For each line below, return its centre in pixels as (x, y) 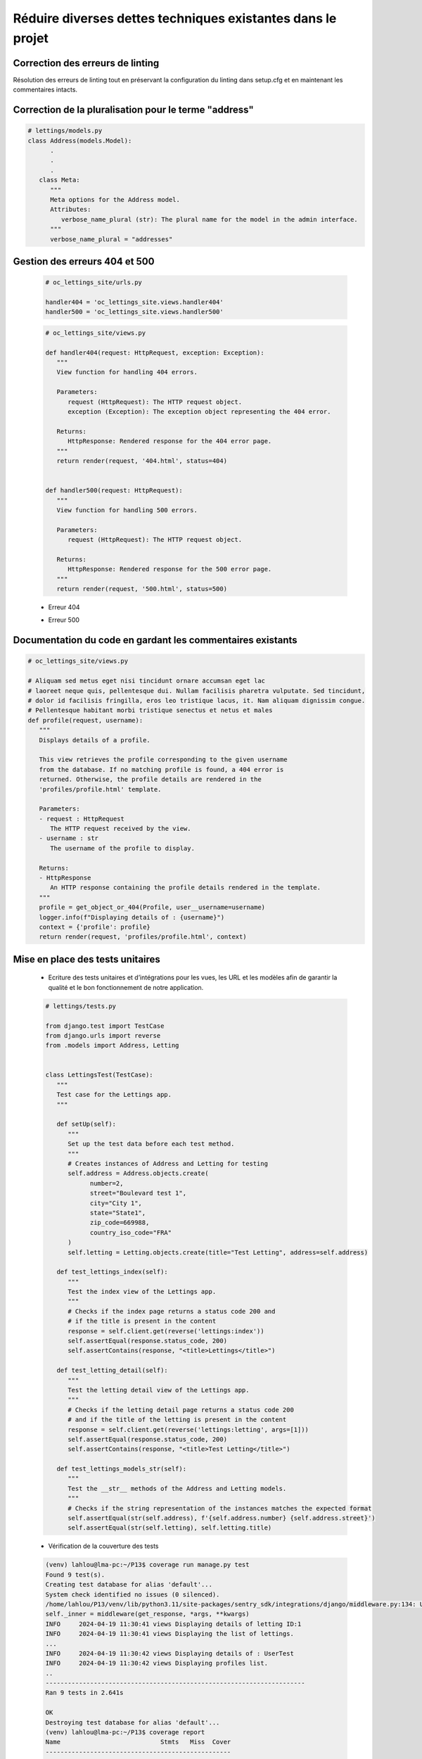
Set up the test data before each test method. (151, 1144)
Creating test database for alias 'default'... (129, 1585)
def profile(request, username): (85, 720)
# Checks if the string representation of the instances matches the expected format (220, 1508)
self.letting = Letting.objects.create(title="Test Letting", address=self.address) (218, 1252)
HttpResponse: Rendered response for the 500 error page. (170, 569)
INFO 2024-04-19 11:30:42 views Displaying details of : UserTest (170, 1653)
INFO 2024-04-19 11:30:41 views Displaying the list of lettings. (170, 1634)
